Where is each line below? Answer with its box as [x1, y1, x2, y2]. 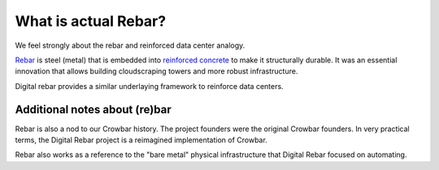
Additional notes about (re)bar [15, 102, 172, 117]
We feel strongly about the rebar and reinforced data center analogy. [15, 40, 246, 50]
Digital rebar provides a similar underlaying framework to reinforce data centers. [15, 81, 284, 91]
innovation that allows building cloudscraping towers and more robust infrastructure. [15, 66, 298, 76]
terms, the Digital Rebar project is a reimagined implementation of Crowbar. [15, 135, 267, 145]
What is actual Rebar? [15, 12, 167, 30]
